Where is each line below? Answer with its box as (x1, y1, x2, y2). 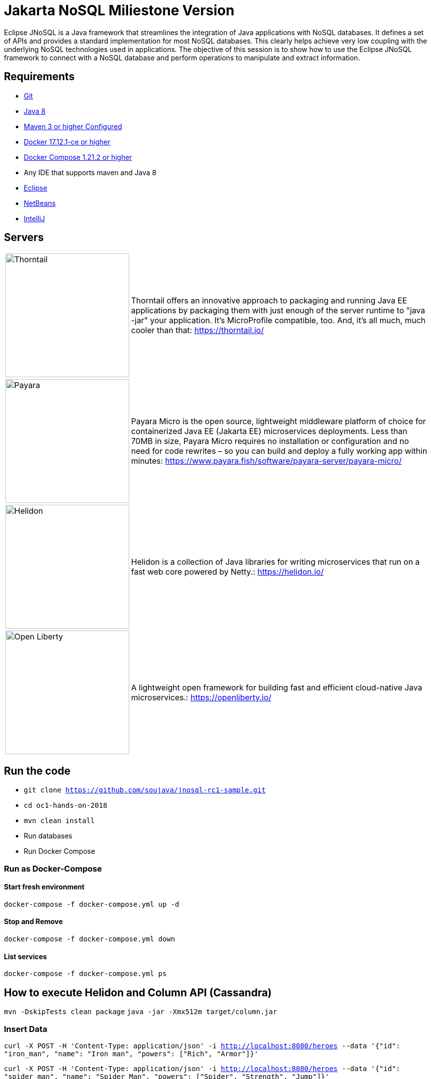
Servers (4, 231, 44, 244)
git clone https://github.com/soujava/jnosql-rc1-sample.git (24, 786, 266, 794)
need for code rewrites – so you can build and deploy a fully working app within (131, 446, 428, 456)
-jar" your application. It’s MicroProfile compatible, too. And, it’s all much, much (131, 315, 426, 326)
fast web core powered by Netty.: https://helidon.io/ (131, 567, 324, 577)
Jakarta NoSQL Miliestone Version (4, 2, 235, 19)
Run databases (24, 832, 72, 840)
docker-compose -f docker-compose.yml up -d (4, 900, 180, 908)
